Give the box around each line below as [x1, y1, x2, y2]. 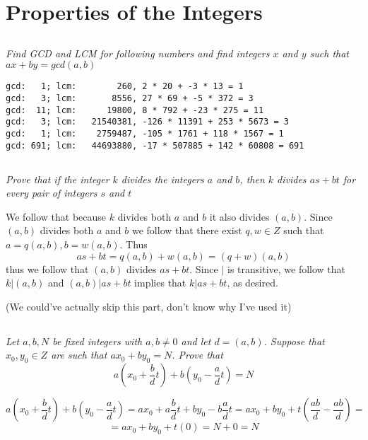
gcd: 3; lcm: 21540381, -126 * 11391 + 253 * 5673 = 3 [6, 117, 289, 127]
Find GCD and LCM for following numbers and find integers [6, 45, 270, 60]
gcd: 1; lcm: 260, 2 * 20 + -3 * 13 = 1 [6, 81, 244, 92]
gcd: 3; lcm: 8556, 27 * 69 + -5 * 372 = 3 [6, 93, 254, 104]
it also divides [209, 209, 270, 224]
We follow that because [6, 209, 107, 224]
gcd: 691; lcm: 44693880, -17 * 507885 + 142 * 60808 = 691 [6, 140, 304, 151]
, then [239, 171, 265, 186]
